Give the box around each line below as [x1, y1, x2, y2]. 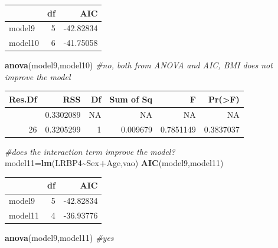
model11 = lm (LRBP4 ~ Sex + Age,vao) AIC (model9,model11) [5, 157, 224, 169]
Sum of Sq [109, 92, 152, 105]
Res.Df [9, 92, 37, 105]
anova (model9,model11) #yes [5, 232, 114, 244]
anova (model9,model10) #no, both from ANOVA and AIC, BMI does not [5, 59, 273, 71]
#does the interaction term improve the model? [5, 145, 175, 157]
